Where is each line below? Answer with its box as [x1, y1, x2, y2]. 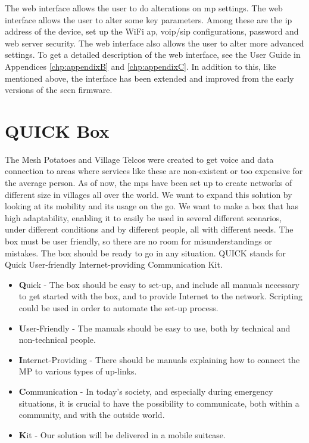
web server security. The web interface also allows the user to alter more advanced [5, 36, 304, 49]
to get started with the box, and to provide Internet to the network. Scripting [18, 290, 303, 302]
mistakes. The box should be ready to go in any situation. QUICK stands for [5, 246, 286, 259]
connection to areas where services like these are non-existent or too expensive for [5, 165, 303, 177]
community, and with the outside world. [18, 408, 165, 421]
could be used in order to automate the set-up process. [18, 302, 219, 314]
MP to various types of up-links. [18, 365, 137, 377]
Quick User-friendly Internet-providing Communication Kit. [5, 258, 223, 271]
